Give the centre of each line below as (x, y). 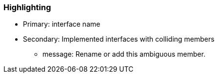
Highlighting (27, 7)
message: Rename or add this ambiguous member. (124, 54)
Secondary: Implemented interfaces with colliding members (119, 39)
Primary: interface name (62, 24)
